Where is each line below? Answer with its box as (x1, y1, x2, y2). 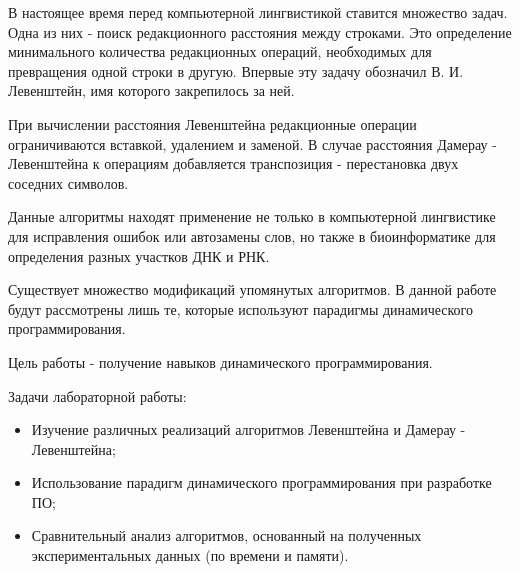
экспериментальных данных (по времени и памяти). (31, 545, 349, 566)
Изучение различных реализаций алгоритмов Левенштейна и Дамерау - (31, 419, 466, 440)
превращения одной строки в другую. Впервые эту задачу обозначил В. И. (8, 60, 464, 81)
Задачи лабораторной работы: (8, 385, 187, 406)
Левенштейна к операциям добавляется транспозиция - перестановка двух (8, 153, 459, 174)
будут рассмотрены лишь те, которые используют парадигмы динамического (8, 298, 473, 319)
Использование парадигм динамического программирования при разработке (31, 472, 492, 493)
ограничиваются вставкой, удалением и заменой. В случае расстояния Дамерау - (8, 133, 497, 154)
